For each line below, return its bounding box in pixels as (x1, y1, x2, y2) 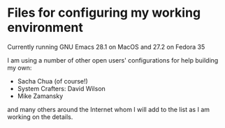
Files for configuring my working (7, 5, 201, 21)
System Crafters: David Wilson (17, 84, 106, 93)
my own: (7, 63, 32, 72)
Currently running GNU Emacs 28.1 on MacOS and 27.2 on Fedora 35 (7, 42, 205, 51)
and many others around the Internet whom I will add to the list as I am (7, 105, 210, 113)
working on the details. (7, 113, 73, 121)
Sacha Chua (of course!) (17, 77, 89, 85)
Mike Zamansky (17, 92, 64, 100)
